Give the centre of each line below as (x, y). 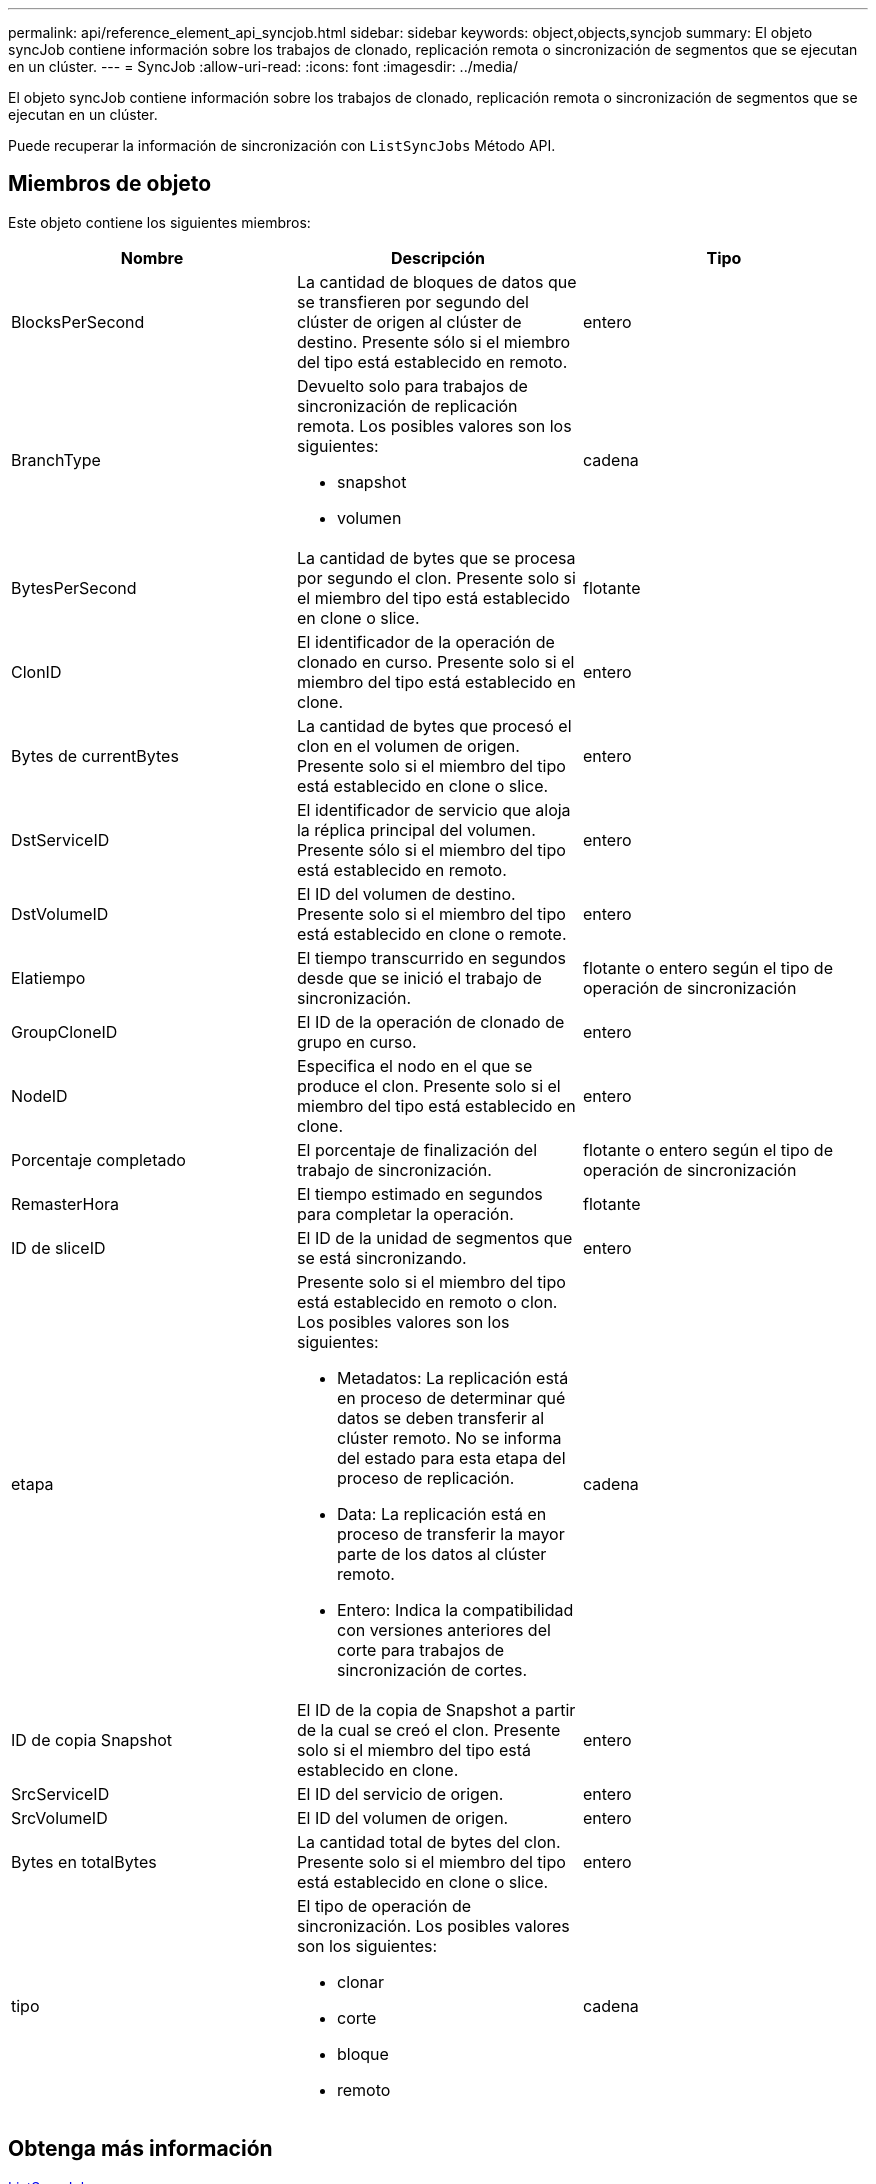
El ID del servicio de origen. (400, 1793)
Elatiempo (48, 977)
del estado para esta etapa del (451, 1457)
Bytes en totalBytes (84, 1861)
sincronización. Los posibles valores (433, 1925)
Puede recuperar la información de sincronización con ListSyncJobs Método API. (282, 145)
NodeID (39, 1095)
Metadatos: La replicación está (452, 1377)
